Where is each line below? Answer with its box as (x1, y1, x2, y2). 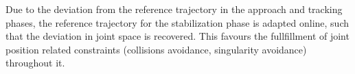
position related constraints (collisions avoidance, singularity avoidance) (5, 42, 307, 56)
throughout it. (5, 56, 65, 70)
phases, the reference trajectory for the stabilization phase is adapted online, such (5, 15, 349, 29)
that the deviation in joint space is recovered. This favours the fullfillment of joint (5, 29, 350, 43)
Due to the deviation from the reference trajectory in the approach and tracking (5, 2, 343, 16)
